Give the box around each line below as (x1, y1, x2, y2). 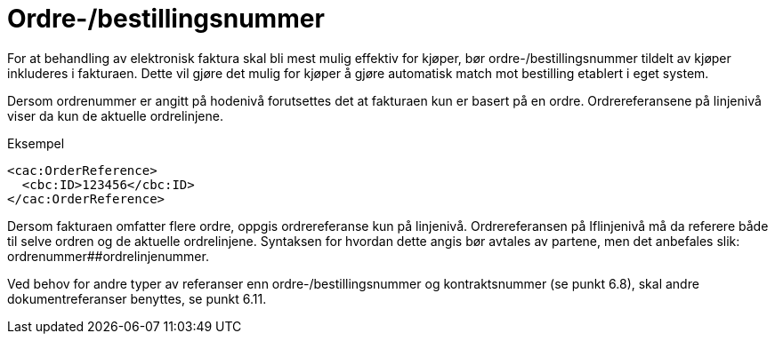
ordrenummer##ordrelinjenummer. (7, 248, 209, 264)
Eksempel (7, 135, 65, 151)
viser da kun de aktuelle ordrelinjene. (7, 107, 223, 123)
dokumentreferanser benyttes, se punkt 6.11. (7, 290, 267, 306)
